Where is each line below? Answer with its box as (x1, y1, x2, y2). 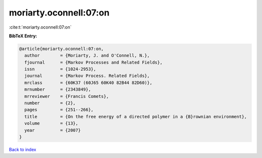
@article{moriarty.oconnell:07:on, (19, 46, 104, 51)
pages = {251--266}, (24, 107, 94, 112)
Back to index (9, 146, 36, 152)
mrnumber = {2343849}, (24, 87, 91, 92)
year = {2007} (24, 127, 81, 133)
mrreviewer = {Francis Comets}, (24, 94, 109, 99)
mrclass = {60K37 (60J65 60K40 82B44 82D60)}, (24, 80, 152, 85)
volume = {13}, (24, 121, 79, 126)
